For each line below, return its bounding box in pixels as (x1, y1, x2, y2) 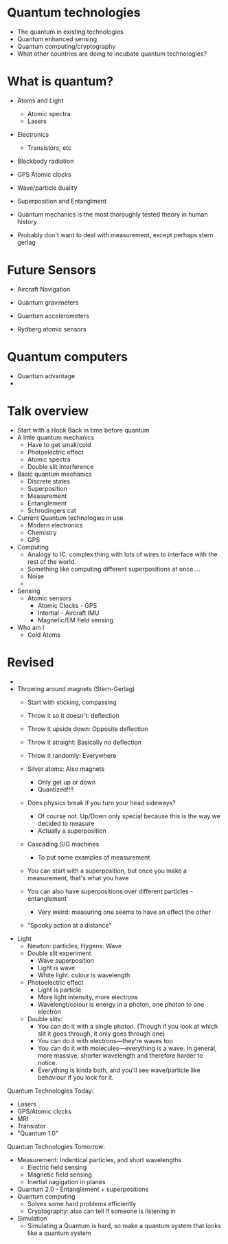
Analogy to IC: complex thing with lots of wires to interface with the (27, 550, 218, 558)
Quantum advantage (16, 371, 76, 380)
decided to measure (37, 819, 95, 827)
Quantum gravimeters (16, 298, 79, 307)
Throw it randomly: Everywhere (27, 751, 117, 759)
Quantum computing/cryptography (16, 42, 116, 50)
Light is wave (37, 963, 76, 972)
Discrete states (27, 477, 71, 485)
